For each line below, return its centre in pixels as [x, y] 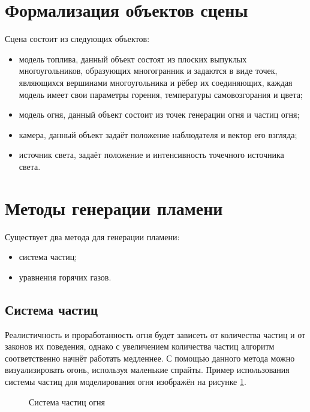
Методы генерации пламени [114, 208]
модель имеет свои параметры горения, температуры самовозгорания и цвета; [161, 94]
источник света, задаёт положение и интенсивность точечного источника [151, 155]
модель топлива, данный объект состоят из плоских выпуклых [133, 59]
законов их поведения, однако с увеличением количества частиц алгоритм [140, 346]
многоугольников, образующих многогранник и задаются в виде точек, [148, 71]
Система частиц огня [67, 401]
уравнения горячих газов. [65, 277]
